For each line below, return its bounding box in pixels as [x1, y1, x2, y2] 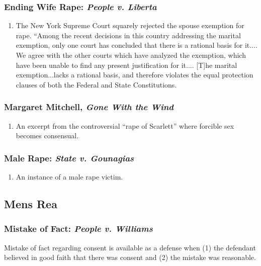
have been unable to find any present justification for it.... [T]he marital [16, 59, 237, 70]
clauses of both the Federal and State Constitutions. [16, 79, 177, 90]
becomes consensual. [16, 130, 79, 141]
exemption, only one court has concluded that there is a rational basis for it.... [16, 40, 257, 50]
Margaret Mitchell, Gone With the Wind [4, 101, 174, 113]
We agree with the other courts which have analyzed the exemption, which [16, 50, 246, 60]
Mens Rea [4, 196, 57, 211]
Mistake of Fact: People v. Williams [4, 222, 153, 235]
